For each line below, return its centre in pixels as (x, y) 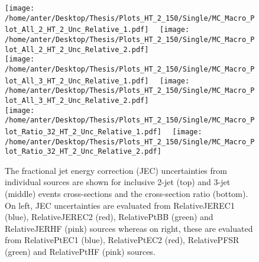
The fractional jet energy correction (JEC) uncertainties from (116, 170)
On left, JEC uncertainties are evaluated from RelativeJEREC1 (120, 205)
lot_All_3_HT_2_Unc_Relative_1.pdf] (77, 81)
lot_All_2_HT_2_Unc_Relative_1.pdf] (77, 30)
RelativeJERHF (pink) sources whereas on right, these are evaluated (129, 228)
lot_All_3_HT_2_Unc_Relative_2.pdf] (77, 100)
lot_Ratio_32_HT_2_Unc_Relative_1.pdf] (83, 132)
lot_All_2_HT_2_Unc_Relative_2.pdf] (77, 49)
